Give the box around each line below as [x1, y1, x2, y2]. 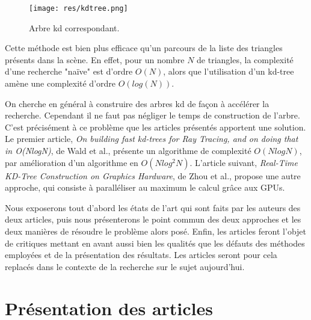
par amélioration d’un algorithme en [5, 156, 138, 168]
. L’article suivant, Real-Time [189, 156, 298, 168]
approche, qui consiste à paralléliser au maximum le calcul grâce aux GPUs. [5, 181, 285, 194]
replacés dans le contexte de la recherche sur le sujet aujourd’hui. [5, 260, 245, 272]
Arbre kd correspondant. [29, 21, 120, 34]
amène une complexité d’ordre [5, 77, 116, 90]
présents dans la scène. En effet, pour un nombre [5, 53, 185, 66]
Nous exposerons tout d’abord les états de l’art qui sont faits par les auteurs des [5, 201, 301, 214]
